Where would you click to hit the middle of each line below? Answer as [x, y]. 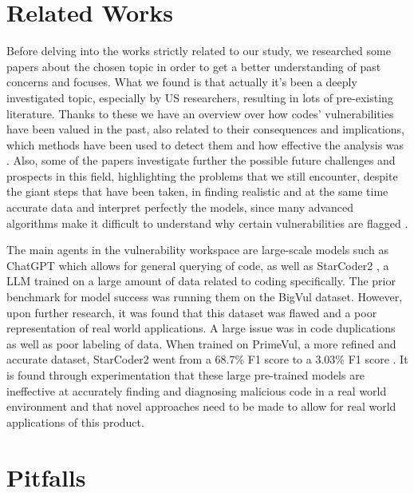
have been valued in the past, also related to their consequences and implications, [205, 129]
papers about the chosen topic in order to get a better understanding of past [194, 66]
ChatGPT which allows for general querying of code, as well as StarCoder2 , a [198, 265]
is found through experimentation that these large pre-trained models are [185, 375]
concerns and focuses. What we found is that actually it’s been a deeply [182, 82]
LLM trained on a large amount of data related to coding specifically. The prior [201, 281]
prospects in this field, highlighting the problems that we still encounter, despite [202, 175]
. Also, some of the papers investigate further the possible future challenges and [201, 160]
